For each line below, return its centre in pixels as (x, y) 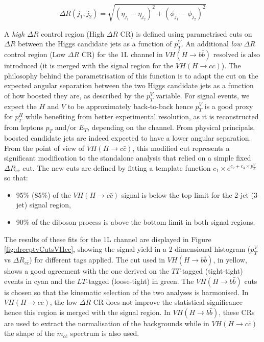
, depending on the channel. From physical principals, (171, 127)
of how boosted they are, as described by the (74, 95)
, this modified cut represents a (181, 148)
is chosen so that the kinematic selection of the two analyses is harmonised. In (126, 292)
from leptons (24, 127)
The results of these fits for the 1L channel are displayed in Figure (108, 239)
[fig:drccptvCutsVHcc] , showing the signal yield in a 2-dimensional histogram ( (127, 249)
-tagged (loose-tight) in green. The (140, 281)
